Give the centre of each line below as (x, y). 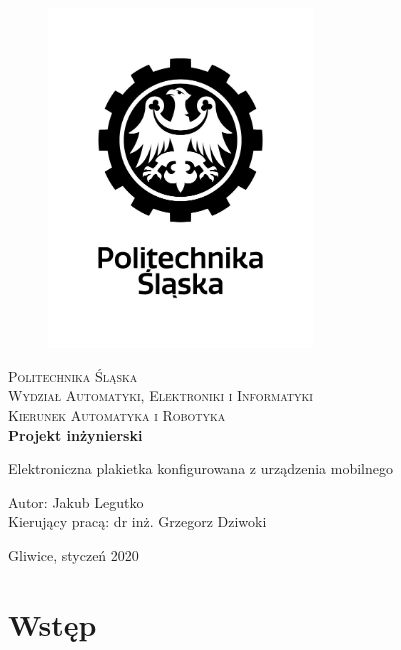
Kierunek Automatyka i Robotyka (117, 415)
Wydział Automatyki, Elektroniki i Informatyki (160, 395)
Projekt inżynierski (75, 434)
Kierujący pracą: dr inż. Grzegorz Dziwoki (137, 521)
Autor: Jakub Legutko (76, 501)
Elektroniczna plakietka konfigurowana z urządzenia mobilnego (200, 468)
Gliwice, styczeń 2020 (73, 555)
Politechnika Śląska (73, 375)
